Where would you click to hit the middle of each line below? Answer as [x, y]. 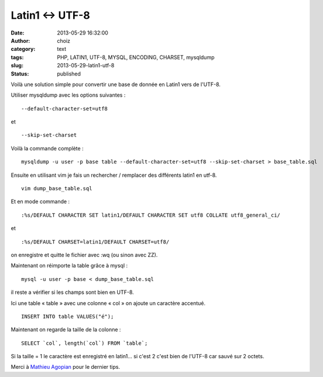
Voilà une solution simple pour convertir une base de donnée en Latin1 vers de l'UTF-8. [116, 84]
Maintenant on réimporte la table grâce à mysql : [69, 266]
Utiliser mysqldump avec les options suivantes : [68, 95]
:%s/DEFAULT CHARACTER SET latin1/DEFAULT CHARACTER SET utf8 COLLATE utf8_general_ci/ [151, 215]
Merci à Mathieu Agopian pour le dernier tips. [65, 367]
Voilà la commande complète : [47, 148]
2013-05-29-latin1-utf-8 [86, 66]
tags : [17, 57]
